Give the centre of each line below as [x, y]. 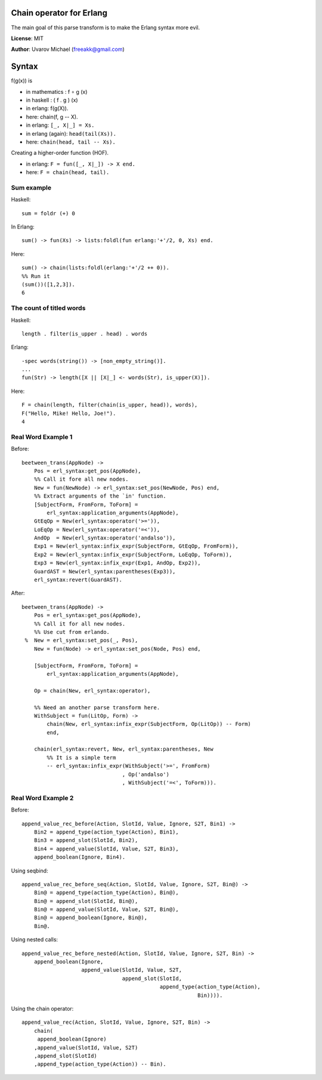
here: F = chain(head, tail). [68, 172]
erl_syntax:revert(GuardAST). [78, 580]
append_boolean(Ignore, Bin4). [80, 857]
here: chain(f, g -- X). [52, 117]
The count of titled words [48, 308]
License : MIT [27, 38]
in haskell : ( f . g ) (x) [52, 100]
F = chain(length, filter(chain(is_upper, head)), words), [110, 405]
